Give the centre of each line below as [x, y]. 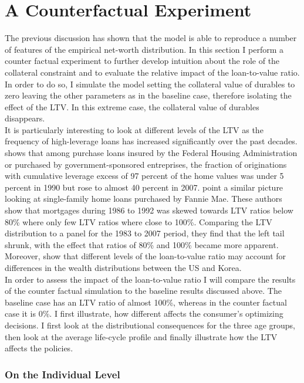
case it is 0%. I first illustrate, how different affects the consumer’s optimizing [144, 313]
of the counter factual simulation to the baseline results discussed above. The [143, 291]
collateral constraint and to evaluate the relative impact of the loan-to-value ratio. [152, 72]
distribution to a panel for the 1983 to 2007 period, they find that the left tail [145, 233]
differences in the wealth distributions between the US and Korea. [123, 267]
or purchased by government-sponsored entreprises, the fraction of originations [146, 164]
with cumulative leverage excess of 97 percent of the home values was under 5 [144, 176]
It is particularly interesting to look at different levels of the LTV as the [134, 129]
